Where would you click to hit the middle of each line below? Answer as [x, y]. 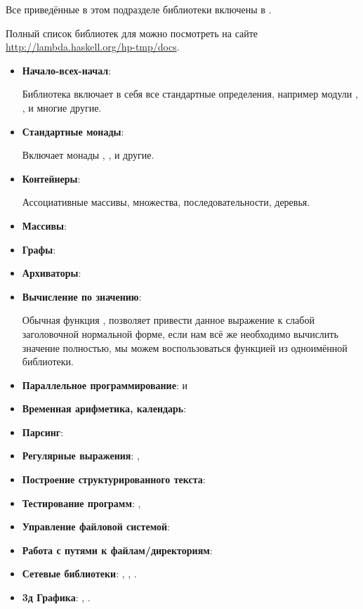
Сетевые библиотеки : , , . [79, 574]
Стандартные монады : [73, 131]
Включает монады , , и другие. [88, 155]
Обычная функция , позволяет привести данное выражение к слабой [168, 320]
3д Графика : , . [56, 597]
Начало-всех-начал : [67, 70]
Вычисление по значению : [82, 296]
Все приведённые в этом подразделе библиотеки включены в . [139, 9]
